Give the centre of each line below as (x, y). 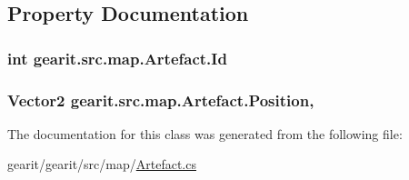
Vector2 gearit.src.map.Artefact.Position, (161, 100)
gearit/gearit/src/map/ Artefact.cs (102, 164)
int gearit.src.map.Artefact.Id (117, 58)
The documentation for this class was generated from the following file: (205, 133)
